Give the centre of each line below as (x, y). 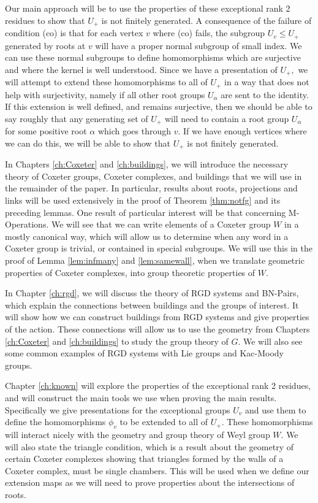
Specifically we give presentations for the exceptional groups (118, 409)
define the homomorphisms (55, 422)
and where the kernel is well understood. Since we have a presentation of (141, 69)
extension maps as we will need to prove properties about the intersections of (150, 482)
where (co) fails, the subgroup (209, 33)
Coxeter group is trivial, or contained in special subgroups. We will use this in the (159, 248)
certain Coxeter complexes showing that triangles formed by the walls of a (144, 459)
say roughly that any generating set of (77, 118)
